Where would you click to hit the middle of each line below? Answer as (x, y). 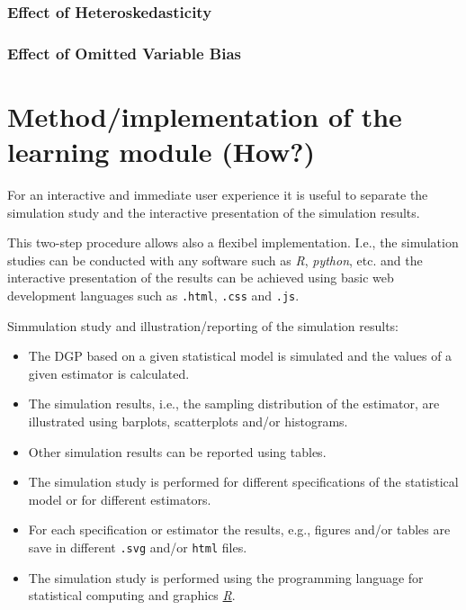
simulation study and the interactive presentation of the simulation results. (214, 212)
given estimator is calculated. (109, 373)
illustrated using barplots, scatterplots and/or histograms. (188, 421)
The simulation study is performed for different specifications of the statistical (243, 482)
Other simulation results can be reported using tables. (177, 451)
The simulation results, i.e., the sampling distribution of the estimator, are (234, 404)
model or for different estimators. (120, 499)
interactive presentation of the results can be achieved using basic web (201, 278)
